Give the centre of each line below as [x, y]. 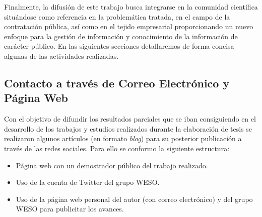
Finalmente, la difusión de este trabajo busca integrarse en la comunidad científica [131, 7]
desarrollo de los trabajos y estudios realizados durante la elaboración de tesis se [128, 128]
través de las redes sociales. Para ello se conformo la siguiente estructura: [117, 148]
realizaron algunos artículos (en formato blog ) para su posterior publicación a [123, 138]
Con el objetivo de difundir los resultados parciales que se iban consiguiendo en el [130, 119]
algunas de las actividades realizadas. [61, 56]
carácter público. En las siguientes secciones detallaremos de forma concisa [119, 46]
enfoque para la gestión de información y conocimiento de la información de [121, 36]
